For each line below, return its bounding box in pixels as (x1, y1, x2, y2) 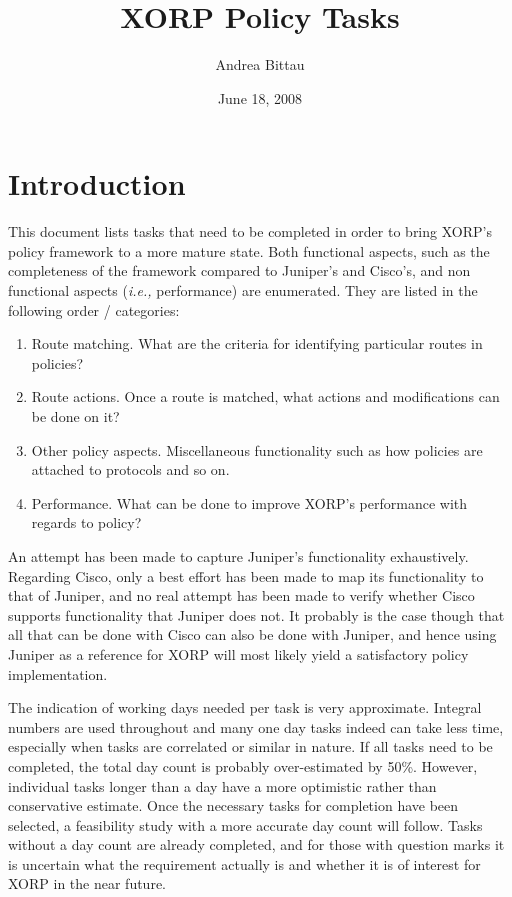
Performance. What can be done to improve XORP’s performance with (31, 492, 468, 513)
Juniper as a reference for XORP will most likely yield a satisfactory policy (8, 643, 469, 664)
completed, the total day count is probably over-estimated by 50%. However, (8, 755, 478, 776)
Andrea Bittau (215, 54, 305, 75)
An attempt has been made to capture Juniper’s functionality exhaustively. (8, 545, 469, 566)
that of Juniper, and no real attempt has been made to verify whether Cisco (8, 585, 475, 606)
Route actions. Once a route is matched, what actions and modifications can (31, 386, 500, 407)
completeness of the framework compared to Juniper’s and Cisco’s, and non (8, 260, 471, 281)
